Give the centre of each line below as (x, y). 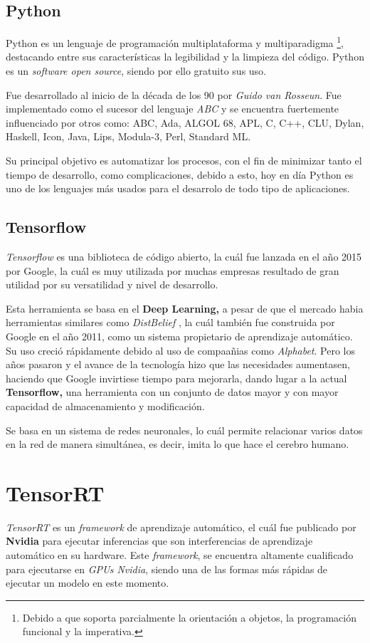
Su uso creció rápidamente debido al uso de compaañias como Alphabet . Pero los (180, 350)
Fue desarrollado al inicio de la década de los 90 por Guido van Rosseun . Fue (174, 94)
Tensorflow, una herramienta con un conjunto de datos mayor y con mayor (172, 392)
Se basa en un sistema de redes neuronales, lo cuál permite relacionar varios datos (184, 430)
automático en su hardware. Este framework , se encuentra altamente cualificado (180, 555)
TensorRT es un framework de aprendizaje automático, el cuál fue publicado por (181, 527)
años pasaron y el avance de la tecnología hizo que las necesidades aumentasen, (178, 364)
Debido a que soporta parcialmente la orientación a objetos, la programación (189, 617)
